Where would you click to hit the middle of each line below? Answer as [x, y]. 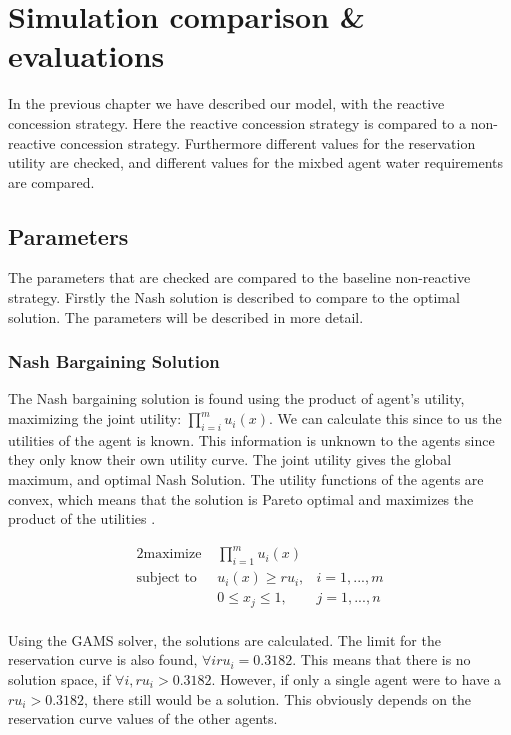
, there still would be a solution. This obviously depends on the [278, 698]
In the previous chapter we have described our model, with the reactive [226, 103]
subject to [166, 578]
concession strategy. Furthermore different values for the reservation [268, 142]
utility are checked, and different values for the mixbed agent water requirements [256, 162]
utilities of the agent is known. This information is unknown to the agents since [251, 439]
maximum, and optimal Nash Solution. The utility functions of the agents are [246, 479]
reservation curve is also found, [103, 659]
